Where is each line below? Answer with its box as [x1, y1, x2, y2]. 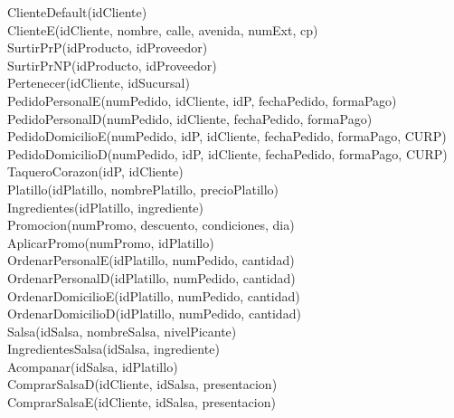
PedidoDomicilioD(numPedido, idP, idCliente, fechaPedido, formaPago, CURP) [7, 144, 448, 163]
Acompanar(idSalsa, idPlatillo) [7, 356, 178, 375]
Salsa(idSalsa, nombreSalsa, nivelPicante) [7, 321, 237, 340]
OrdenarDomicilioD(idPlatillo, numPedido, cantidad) [7, 304, 301, 323]
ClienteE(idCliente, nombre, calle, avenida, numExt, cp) [7, 20, 318, 39]
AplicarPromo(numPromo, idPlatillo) [7, 233, 214, 252]
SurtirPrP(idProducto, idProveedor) [7, 38, 208, 57]
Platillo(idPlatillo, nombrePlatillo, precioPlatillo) [7, 179, 279, 198]
